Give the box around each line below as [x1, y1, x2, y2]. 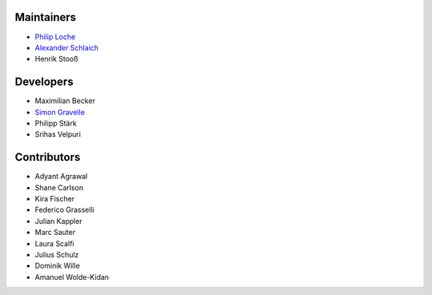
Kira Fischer [34, 194, 75, 204]
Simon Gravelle [34, 107, 86, 117]
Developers [14, 75, 74, 89]
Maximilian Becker [34, 96, 96, 106]
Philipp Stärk [34, 118, 78, 128]
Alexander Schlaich [34, 42, 99, 52]
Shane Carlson [34, 182, 84, 192]
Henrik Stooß [34, 54, 79, 64]
